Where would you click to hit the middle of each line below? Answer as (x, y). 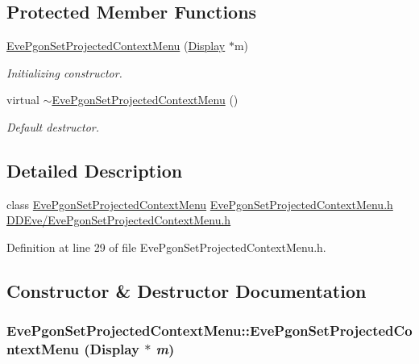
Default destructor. (53, 126)
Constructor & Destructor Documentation (187, 290)
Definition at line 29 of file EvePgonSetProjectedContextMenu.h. (166, 247)
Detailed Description (95, 170)
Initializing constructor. (64, 72)
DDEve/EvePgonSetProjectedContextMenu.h (119, 220)
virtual (23, 100)
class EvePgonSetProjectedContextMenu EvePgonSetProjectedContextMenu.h (200, 204)
